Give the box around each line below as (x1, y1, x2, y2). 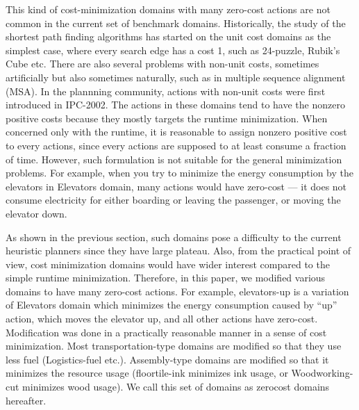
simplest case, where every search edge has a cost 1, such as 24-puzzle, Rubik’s (6, 42, 340, 57)
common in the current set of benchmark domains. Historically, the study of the (6, 15, 346, 30)
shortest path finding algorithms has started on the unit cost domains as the (6, 29, 331, 44)
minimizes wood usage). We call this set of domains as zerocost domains (22, 379, 330, 394)
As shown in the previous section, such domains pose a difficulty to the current (6, 229, 342, 244)
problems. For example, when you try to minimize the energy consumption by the (6, 165, 354, 180)
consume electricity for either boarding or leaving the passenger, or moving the (6, 192, 341, 207)
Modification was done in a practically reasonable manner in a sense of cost (6, 325, 327, 339)
